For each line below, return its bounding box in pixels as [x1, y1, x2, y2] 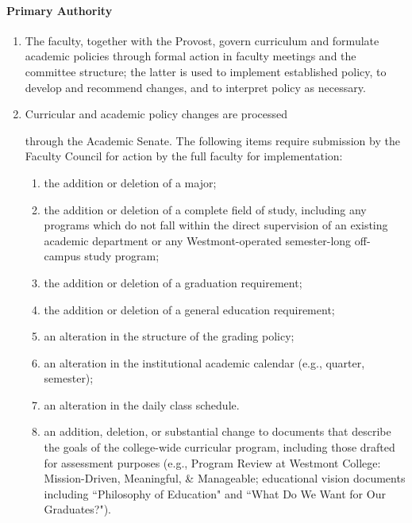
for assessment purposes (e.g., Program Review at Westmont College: [44, 454, 381, 471]
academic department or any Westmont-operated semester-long [44, 232, 352, 248]
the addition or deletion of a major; [44, 174, 217, 190]
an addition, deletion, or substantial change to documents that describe [44, 423, 391, 440]
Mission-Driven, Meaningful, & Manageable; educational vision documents [44, 470, 406, 486]
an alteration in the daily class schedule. [44, 396, 240, 413]
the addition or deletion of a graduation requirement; [44, 274, 302, 290]
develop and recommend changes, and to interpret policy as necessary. [25, 79, 366, 95]
